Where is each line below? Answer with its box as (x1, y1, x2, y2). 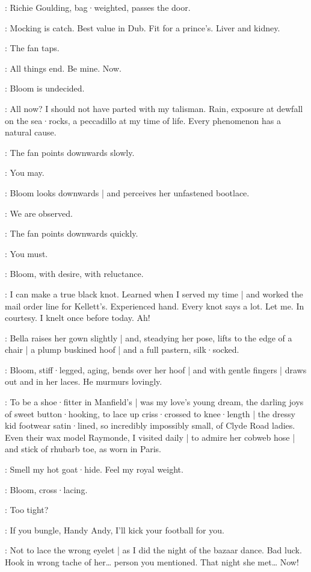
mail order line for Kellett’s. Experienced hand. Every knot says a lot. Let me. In (5, 299, 304, 312)
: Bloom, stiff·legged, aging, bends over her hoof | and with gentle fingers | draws (5, 363, 307, 376)
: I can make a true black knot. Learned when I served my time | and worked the (5, 287, 303, 300)
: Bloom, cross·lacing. (5, 483, 88, 496)
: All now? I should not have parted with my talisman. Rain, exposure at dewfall (5, 102, 303, 114)
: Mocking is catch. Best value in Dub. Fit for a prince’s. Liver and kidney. (5, 21, 280, 34)
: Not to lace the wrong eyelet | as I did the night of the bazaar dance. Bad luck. (5, 544, 302, 556)
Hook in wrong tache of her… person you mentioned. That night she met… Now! (5, 556, 299, 568)
